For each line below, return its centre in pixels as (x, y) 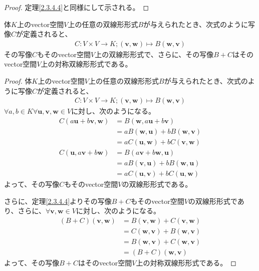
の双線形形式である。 (157, 184)
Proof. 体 (18, 81)
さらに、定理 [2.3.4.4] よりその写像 (58, 201)
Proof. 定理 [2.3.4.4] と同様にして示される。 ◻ (77, 7)
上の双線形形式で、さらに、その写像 (154, 54)
